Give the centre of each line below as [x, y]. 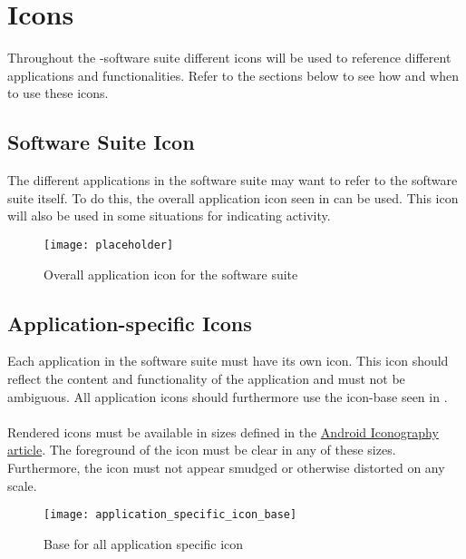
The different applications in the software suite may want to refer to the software [233, 180]
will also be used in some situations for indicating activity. [169, 216]
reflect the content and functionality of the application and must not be [206, 378]
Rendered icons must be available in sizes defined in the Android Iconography [223, 432]
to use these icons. [58, 93]
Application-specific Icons [130, 323]
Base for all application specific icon [144, 543]
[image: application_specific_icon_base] [170, 515]
